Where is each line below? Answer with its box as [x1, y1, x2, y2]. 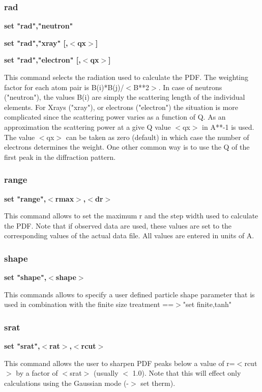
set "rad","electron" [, [4, 54, 81, 65]
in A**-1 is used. [202, 121, 254, 132]
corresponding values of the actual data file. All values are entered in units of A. [4, 230, 254, 241]
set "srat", [4, 341, 40, 351]
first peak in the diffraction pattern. [4, 151, 116, 162]
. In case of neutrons [158, 81, 222, 92]
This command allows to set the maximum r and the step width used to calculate [4, 210, 258, 221]
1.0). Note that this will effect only [132, 368, 241, 378]
